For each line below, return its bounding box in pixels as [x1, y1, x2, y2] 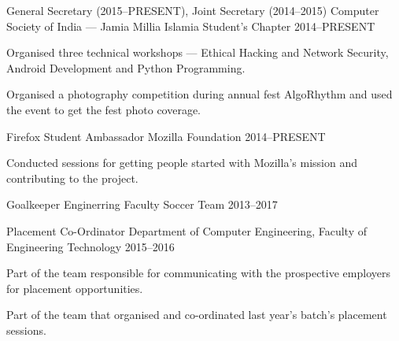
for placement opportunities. [6, 280, 143, 296]
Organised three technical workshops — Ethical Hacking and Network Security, [6, 44, 389, 61]
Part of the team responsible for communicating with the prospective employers [6, 265, 390, 281]
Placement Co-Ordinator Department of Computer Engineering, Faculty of [6, 222, 367, 239]
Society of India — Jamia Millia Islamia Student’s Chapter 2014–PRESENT [6, 17, 375, 34]
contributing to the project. [6, 169, 139, 186]
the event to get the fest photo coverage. [6, 101, 201, 117]
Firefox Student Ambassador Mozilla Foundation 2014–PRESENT [6, 128, 326, 144]
